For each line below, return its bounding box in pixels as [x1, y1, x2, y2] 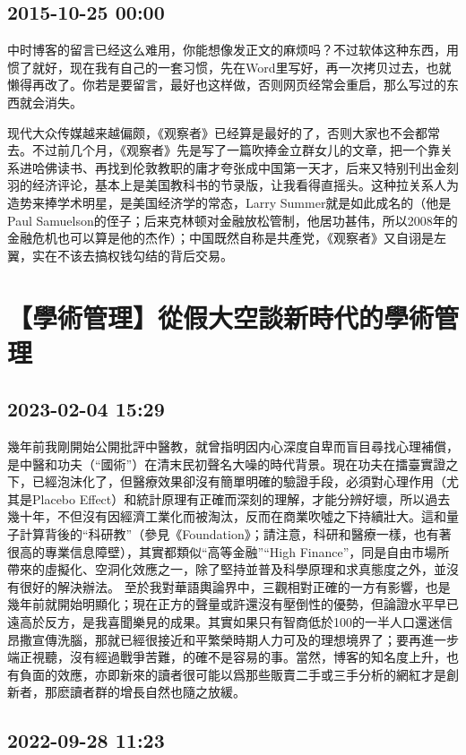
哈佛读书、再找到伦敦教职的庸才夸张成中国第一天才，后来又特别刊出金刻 [31, 158, 459, 176]
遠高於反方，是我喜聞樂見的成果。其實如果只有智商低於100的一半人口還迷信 [7, 613, 453, 631]
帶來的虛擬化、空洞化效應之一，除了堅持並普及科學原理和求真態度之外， [7, 560, 434, 579]
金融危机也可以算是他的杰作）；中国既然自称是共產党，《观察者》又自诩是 [7, 228, 434, 247]
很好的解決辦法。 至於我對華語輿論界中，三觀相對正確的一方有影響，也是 [19, 577, 451, 596]
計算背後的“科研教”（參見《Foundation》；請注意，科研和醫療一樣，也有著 [19, 525, 452, 544]
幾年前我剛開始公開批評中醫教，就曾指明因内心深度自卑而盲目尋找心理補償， [7, 437, 459, 456]
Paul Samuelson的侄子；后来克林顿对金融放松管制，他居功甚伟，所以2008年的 [7, 210, 458, 229]
